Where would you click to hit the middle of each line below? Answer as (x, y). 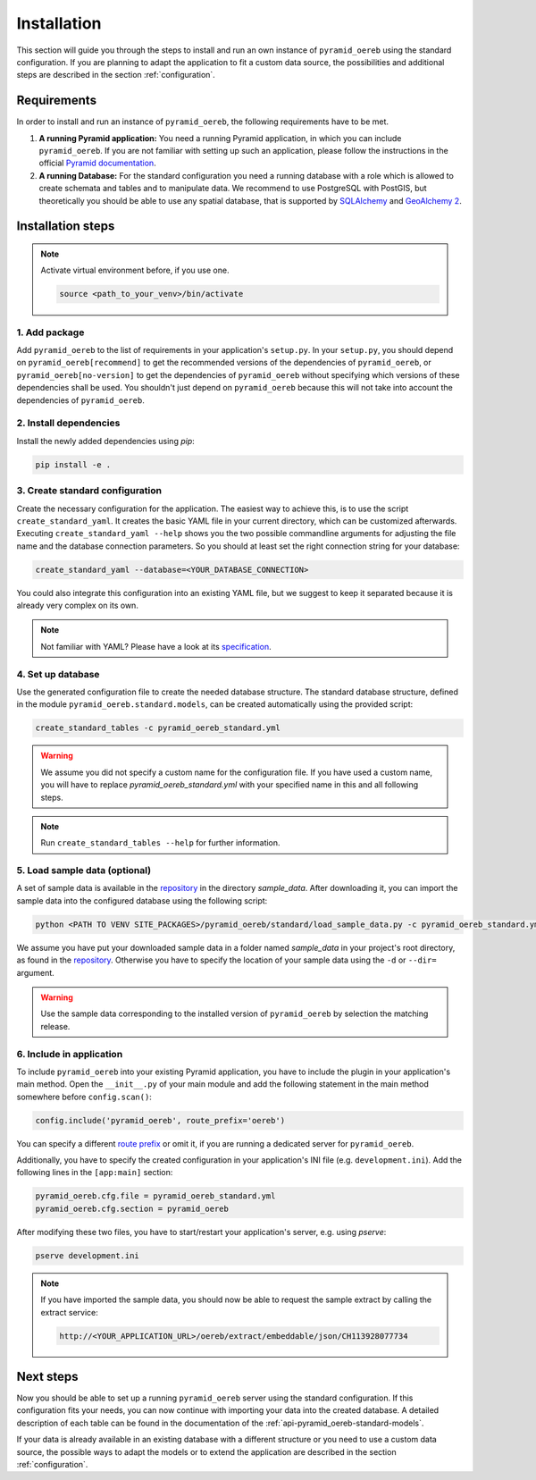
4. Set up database (58, 674)
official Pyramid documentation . (97, 163)
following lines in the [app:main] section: (95, 1173)
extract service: (69, 1312)
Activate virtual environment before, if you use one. (135, 270)
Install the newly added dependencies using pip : (106, 441)
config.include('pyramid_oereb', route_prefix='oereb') (160, 1120)
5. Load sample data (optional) (84, 870)
